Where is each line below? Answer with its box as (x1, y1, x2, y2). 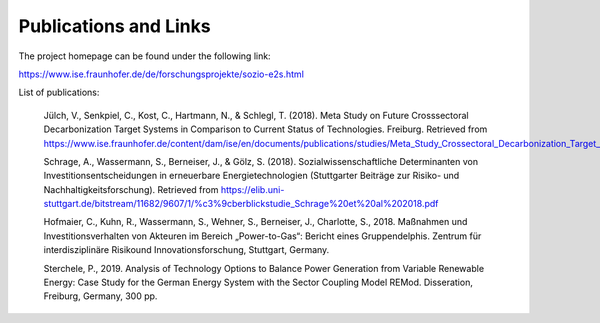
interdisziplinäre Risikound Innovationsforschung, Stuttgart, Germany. (43, 244, 330, 256)
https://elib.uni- (220, 183, 285, 195)
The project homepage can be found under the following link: (18, 50, 271, 62)
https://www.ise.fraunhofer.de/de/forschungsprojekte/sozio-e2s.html (18, 68, 305, 80)
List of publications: (18, 86, 100, 99)
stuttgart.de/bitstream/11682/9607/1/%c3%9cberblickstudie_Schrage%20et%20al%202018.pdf (43, 198, 439, 210)
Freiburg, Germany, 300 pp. (43, 290, 158, 302)
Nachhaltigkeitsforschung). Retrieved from (43, 183, 219, 195)
